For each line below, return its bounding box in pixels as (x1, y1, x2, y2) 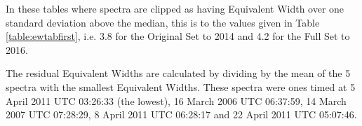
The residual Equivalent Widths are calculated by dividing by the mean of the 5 (6, 66, 351, 80)
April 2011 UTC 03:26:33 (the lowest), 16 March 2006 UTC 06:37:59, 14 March (6, 93, 347, 108)
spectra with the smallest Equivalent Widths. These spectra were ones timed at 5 (6, 79, 356, 94)
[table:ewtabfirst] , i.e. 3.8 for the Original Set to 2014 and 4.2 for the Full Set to (6, 29, 350, 43)
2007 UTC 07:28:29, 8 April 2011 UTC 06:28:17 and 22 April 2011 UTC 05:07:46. (6, 107, 357, 122)
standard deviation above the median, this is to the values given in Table (6, 15, 320, 29)
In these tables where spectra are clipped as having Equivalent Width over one (6, 1, 344, 15)
